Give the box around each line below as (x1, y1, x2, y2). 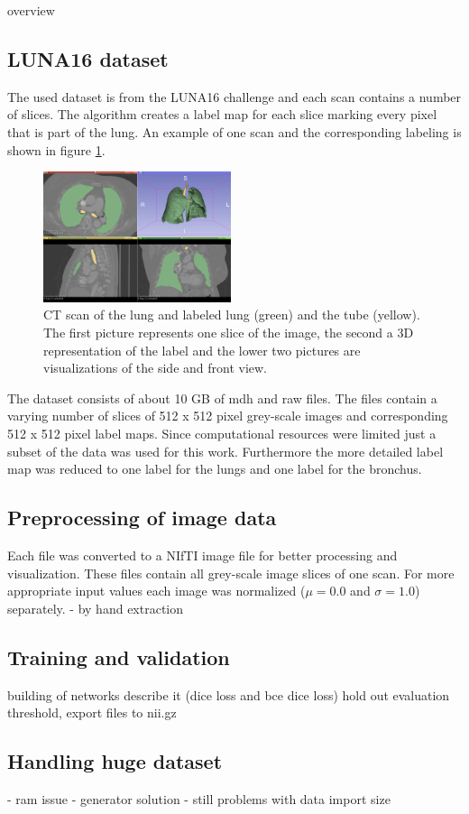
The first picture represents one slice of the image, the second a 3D (43, 323, 414, 341)
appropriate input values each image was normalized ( (7, 581, 306, 600)
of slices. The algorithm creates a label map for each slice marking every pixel (7, 105, 437, 124)
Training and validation (7, 643, 230, 671)
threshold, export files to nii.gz (7, 703, 177, 722)
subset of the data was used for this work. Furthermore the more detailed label (7, 441, 444, 460)
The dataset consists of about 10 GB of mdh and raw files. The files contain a (7, 388, 437, 407)
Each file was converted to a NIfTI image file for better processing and (7, 545, 398, 564)
